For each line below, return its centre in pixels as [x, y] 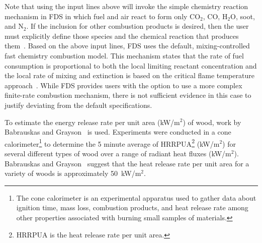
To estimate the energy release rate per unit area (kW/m [92, 122]
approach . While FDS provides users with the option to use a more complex [123, 85]
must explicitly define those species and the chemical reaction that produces [122, 36]
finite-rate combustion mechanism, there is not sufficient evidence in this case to [128, 95]
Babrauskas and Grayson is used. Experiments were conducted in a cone [118, 132]
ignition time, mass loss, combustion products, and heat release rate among [132, 207]
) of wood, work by [212, 122]
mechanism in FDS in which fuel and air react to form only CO [103, 16]
